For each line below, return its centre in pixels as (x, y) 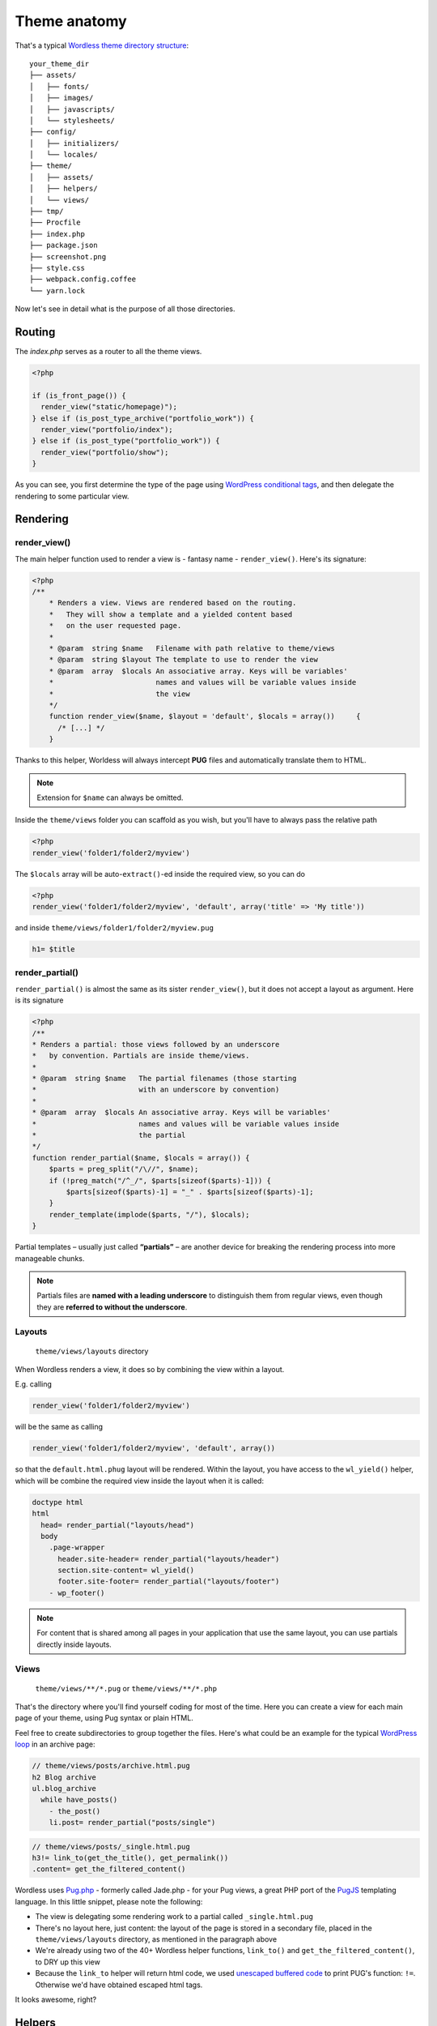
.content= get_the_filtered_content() (109, 1869)
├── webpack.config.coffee (83, 279)
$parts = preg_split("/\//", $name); (124, 1169)
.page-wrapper (77, 1547)
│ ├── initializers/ (74, 143)
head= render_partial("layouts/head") (117, 1525)
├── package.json (64, 246)
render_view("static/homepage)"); (109, 407)
